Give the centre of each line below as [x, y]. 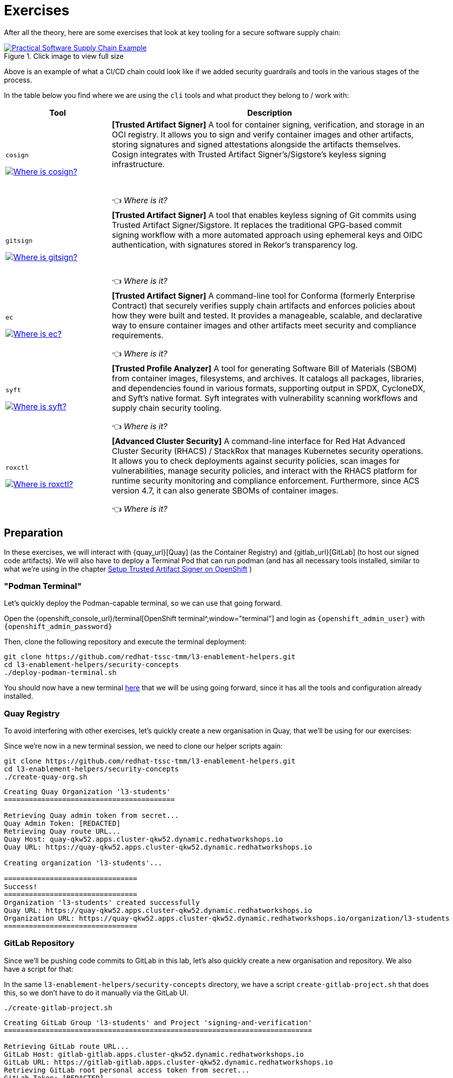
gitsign [19, 240]
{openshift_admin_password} [58, 627]
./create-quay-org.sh [46, 777]
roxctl [17, 467]
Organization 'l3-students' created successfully [102, 903]
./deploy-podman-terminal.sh [60, 673]
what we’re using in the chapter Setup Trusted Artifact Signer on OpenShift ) [128, 569]
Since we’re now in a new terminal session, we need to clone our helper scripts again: [144, 746]
